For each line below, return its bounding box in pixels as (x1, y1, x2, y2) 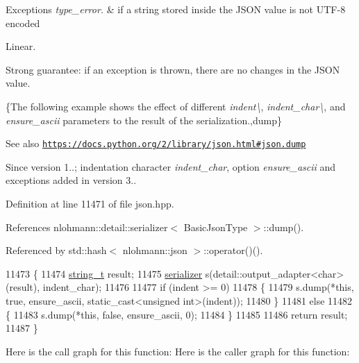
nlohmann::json (122, 243, 187, 258)
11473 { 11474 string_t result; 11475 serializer (6, 266, 203, 280)
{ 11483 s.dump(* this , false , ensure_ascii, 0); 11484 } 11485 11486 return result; (6, 307, 348, 321)
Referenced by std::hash (6, 243, 107, 258)
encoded (6, 15, 40, 30)
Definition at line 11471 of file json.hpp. (6, 196, 174, 210)
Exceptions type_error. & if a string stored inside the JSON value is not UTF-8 (6, 2, 346, 16)
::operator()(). (203, 243, 263, 258)
